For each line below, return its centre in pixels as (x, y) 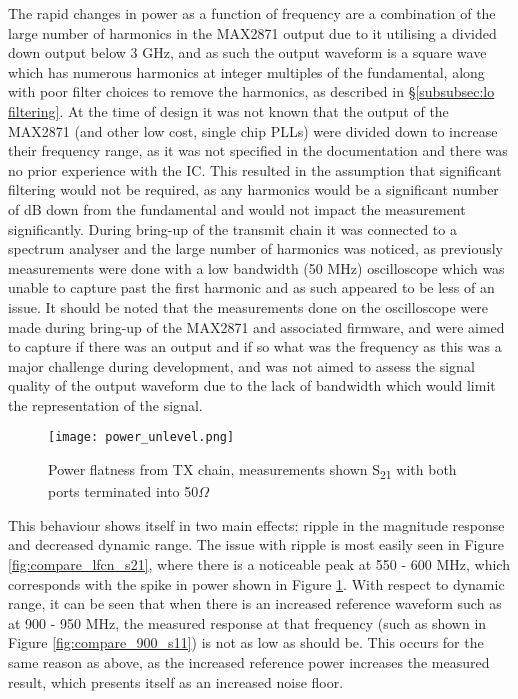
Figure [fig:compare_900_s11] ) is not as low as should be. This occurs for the (246, 642)
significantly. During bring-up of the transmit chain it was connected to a (232, 228)
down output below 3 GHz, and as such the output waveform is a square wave (247, 52)
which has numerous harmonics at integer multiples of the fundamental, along (246, 71)
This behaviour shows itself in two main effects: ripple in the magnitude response (256, 524)
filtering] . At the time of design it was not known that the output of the (228, 110)
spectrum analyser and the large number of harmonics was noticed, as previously (255, 248)
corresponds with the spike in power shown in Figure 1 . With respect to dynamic (256, 583)
